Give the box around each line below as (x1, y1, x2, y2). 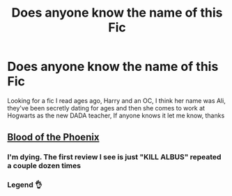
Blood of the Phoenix (7, 131, 100, 143)
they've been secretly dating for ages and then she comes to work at (7, 104, 206, 112)
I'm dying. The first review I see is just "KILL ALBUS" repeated (7, 152, 222, 162)
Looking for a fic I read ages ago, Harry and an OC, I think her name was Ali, (7, 96, 226, 105)
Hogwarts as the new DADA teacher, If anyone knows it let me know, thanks (7, 111, 225, 120)
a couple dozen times (7, 161, 82, 171)
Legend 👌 (7, 180, 42, 190)
